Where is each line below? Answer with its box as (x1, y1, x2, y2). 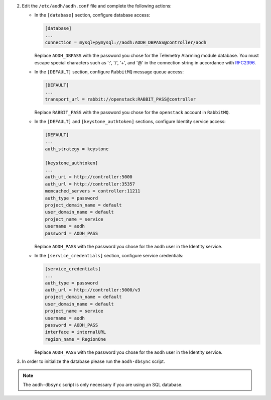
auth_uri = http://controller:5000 (45, 174, 132, 180)
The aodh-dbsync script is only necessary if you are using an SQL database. (23, 381, 183, 387)
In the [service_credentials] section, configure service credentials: (34, 252, 184, 258)
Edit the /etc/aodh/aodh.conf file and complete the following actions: (22, 3, 172, 9)
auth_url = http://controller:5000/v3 (45, 287, 141, 293)
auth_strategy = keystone (45, 146, 109, 152)
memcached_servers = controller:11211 (45, 188, 141, 194)
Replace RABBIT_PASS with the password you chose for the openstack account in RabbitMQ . (34, 109, 230, 115)
